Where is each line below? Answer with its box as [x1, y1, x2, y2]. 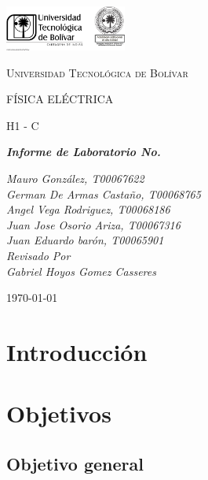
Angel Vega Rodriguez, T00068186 [6, 201, 170, 218]
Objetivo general [6, 451, 144, 475]
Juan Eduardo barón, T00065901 [6, 232, 164, 248]
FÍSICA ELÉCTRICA [6, 91, 114, 107]
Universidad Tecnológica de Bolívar [6, 64, 188, 80]
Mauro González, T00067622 [6, 169, 144, 186]
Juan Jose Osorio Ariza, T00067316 [6, 216, 181, 233]
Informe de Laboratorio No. [6, 143, 161, 160]
